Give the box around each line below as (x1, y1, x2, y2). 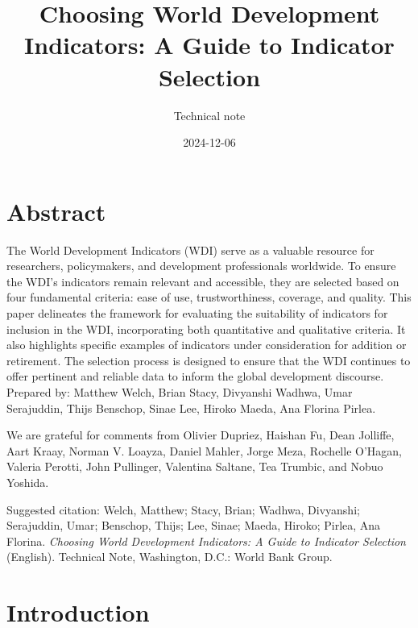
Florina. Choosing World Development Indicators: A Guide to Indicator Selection (6, 532, 406, 549)
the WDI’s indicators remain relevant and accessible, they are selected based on (6, 272, 399, 289)
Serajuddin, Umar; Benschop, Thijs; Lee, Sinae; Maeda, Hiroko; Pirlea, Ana (6, 517, 381, 534)
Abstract (6, 194, 106, 227)
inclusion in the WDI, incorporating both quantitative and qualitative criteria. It (6, 320, 406, 337)
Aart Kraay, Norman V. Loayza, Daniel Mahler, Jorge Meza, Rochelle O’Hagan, (6, 442, 402, 459)
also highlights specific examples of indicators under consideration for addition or (6, 336, 407, 353)
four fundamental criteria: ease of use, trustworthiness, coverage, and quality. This (6, 289, 412, 306)
